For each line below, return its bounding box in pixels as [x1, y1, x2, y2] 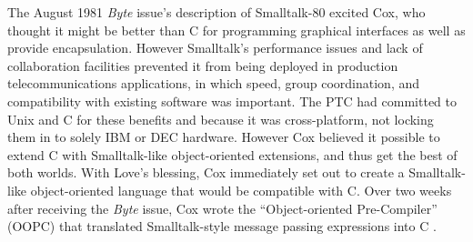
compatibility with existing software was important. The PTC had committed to [7, 91, 457, 110]
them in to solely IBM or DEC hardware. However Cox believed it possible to [7, 127, 440, 146]
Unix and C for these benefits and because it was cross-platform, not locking [7, 109, 434, 128]
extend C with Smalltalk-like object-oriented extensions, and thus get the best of [7, 145, 458, 164]
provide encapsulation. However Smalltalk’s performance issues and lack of [7, 38, 423, 57]
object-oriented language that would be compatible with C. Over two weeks [30, 180, 452, 199]
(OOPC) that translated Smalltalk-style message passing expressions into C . [7, 217, 437, 236]
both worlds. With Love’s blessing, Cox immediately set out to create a [7, 163, 405, 182]
